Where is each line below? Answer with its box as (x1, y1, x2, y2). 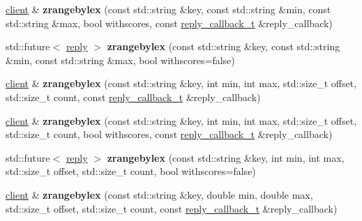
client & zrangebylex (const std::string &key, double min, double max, (6, 187, 313, 201)
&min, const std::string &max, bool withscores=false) (6, 52, 235, 67)
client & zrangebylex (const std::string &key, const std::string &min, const (6, 2, 331, 16)
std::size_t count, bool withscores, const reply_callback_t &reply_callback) (6, 127, 333, 142)
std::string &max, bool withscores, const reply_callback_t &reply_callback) (6, 15, 333, 30)
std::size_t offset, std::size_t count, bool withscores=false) (6, 164, 256, 178)
